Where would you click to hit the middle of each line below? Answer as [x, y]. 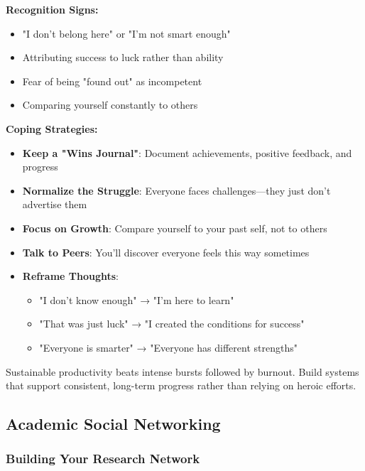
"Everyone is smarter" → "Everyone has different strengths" [168, 347]
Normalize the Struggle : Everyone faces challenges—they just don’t [176, 190]
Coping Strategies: [52, 128]
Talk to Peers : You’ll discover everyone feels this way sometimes [166, 252]
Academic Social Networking [113, 424]
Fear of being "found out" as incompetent [112, 81]
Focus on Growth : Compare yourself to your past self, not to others [175, 228]
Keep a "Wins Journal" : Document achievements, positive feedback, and [187, 152]
